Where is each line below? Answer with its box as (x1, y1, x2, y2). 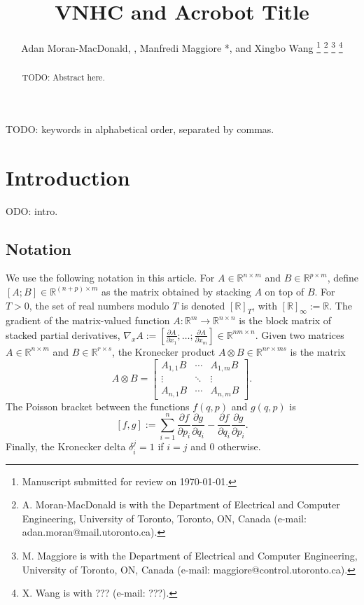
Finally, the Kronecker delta (6, 439, 126, 454)
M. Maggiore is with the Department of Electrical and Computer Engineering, (22, 548, 358, 563)
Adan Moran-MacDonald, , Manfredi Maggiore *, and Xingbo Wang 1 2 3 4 (21, 39, 343, 55)
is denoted (181, 298, 225, 312)
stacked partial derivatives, (6, 327, 120, 342)
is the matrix (290, 344, 346, 359)
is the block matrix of (239, 313, 332, 328)
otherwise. (218, 439, 261, 454)
